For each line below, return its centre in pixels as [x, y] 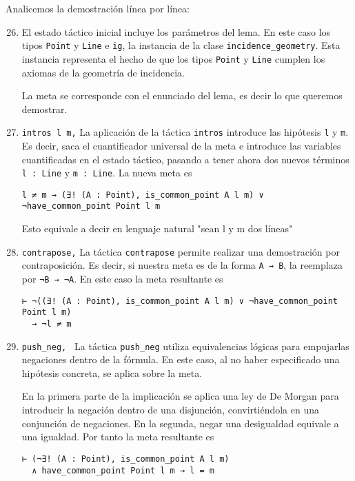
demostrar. [44, 109]
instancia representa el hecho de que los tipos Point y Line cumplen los [173, 58]
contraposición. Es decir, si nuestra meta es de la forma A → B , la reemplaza [182, 265]
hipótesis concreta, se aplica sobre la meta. [112, 372]
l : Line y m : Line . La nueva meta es [107, 173]
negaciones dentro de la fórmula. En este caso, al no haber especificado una [181, 359]
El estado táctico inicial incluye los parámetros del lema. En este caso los [176, 31]
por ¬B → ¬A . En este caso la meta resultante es [122, 278]
